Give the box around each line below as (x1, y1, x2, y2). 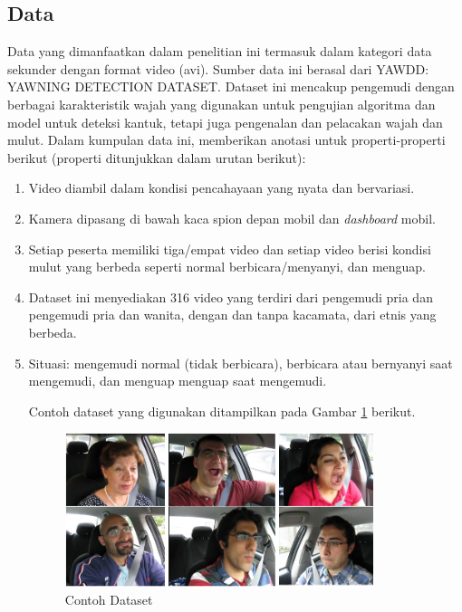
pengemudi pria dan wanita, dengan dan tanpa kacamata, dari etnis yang (28, 305, 437, 324)
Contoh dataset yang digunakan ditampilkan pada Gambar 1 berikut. (28, 401, 416, 420)
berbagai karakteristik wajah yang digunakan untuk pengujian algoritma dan (7, 94, 436, 113)
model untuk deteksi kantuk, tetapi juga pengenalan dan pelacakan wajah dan (7, 112, 443, 131)
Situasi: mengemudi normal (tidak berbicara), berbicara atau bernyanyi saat (28, 353, 453, 372)
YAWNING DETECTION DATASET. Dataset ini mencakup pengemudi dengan (7, 77, 455, 96)
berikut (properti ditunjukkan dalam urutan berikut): (7, 148, 306, 167)
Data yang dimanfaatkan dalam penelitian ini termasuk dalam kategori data (7, 42, 432, 61)
